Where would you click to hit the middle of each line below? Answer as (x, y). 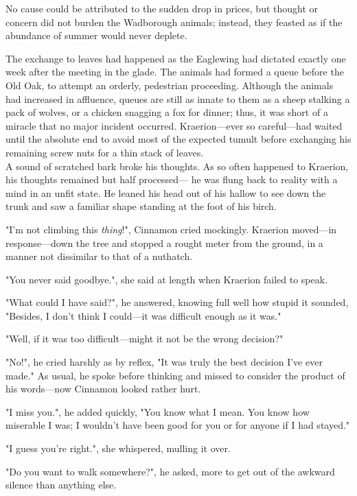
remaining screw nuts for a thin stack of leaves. (105, 152)
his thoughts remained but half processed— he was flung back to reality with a (172, 179)
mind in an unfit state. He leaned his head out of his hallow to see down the (166, 192)
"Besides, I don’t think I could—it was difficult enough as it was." (143, 315)
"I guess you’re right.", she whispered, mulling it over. (118, 448)
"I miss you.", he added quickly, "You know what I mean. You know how (158, 411)
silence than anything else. (61, 485)
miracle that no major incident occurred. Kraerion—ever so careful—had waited (174, 125)
